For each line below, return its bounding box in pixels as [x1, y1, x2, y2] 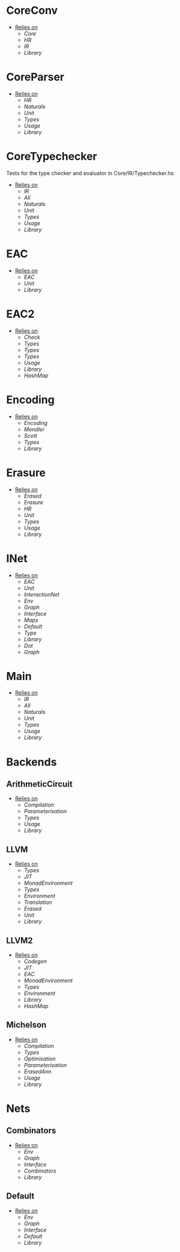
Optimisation [23, 1055, 56, 1062]
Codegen [23, 958, 47, 965]
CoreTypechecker [6, 150, 97, 163]
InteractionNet [23, 590, 60, 598]
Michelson [6, 1020, 47, 1030]
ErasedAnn [23, 1068, 52, 1075]
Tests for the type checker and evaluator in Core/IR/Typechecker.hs [6, 169, 174, 176]
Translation [23, 899, 52, 906]
